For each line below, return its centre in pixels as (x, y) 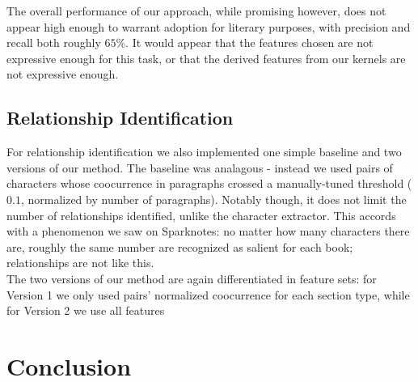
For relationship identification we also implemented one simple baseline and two (204, 152)
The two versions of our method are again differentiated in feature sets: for (192, 278)
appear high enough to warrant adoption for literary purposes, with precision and (209, 26)
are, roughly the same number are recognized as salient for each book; (180, 246)
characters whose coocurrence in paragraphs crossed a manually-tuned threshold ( (209, 183)
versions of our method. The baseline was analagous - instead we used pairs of (200, 167)
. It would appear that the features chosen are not (249, 42)
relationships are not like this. (80, 263)
